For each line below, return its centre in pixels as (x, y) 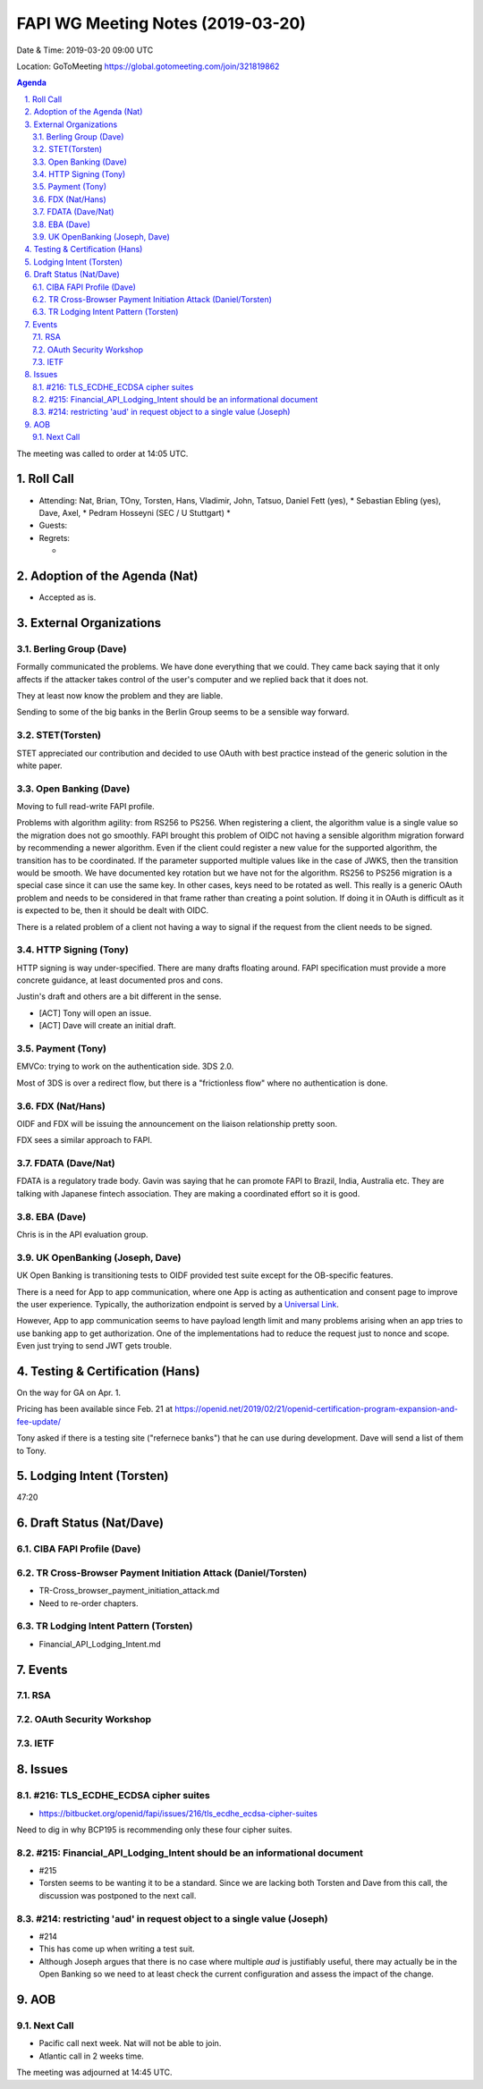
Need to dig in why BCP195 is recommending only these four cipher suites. (154, 1830)
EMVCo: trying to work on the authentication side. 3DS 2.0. (125, 1066)
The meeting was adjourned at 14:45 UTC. (95, 2072)
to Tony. (31, 1450)
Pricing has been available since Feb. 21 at (95, 1409)
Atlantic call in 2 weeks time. (92, 2056)
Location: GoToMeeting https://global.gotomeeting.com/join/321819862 (148, 66)
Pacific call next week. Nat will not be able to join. (130, 2043)
